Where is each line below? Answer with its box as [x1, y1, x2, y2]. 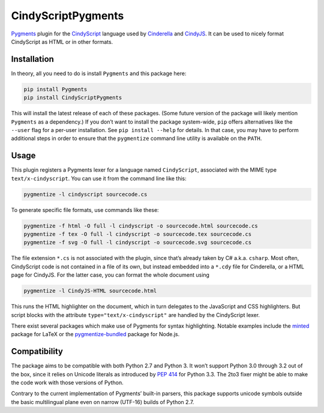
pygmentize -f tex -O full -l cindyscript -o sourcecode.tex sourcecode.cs [23, 231, 252, 238]
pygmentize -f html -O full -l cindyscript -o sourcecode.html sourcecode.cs [23, 222, 258, 229]
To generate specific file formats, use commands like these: [11, 206, 159, 213]
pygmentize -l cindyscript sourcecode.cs [23, 191, 148, 197]
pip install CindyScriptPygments [23, 94, 122, 101]
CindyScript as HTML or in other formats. [11, 38, 113, 45]
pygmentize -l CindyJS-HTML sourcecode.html [23, 288, 157, 294]
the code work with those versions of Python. [11, 379, 124, 386]
